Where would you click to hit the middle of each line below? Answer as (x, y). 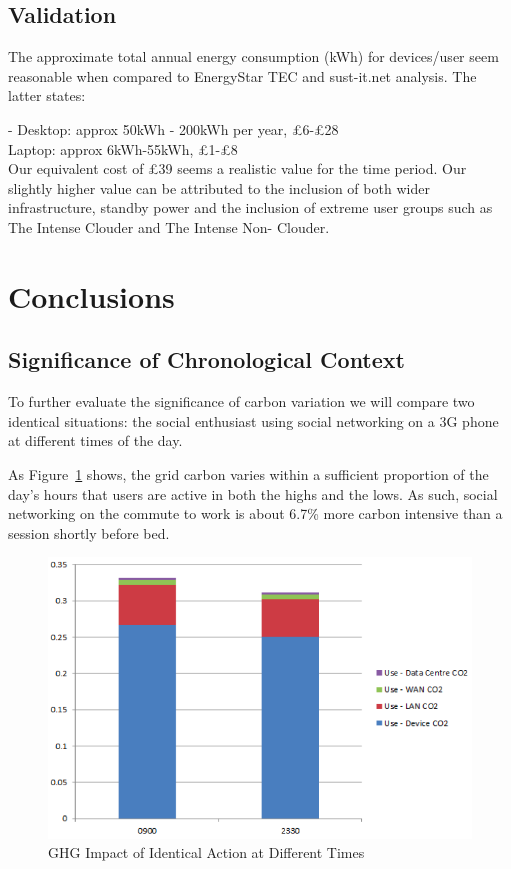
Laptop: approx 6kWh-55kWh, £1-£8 (123, 148)
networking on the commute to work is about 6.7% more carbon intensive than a (255, 513)
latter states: (47, 95)
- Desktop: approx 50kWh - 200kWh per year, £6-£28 (173, 128)
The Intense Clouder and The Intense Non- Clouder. (169, 226)
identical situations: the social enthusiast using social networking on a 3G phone (253, 420)
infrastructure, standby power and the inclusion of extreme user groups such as (250, 207)
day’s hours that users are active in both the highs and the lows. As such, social (253, 493)
